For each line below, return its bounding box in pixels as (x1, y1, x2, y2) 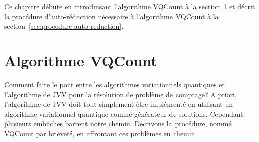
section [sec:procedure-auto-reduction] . (4, 21, 124, 31)
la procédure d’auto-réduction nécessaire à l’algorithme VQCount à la (4, 11, 219, 21)
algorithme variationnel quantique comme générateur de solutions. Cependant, (4, 108, 245, 119)
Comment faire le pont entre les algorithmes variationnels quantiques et (4, 79, 225, 89)
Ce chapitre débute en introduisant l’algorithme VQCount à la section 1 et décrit (4, 1, 255, 11)
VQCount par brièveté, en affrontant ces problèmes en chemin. (4, 128, 197, 138)
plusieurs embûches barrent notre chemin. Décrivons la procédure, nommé (4, 118, 232, 129)
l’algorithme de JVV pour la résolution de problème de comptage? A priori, (4, 89, 237, 99)
